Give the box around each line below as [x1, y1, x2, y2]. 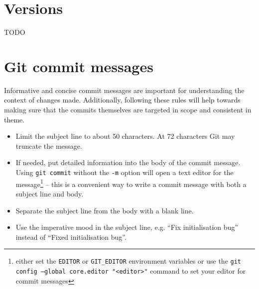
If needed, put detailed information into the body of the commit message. [15, 157, 241, 168]
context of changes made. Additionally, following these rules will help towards [4, 95, 241, 105]
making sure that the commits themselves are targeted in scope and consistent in [4, 104, 252, 115]
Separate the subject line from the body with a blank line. [15, 205, 194, 215]
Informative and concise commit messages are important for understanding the [4, 85, 245, 95]
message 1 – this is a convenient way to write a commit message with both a [15, 177, 247, 189]
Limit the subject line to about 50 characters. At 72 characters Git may [15, 131, 235, 141]
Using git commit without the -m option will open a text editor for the [15, 167, 234, 177]
